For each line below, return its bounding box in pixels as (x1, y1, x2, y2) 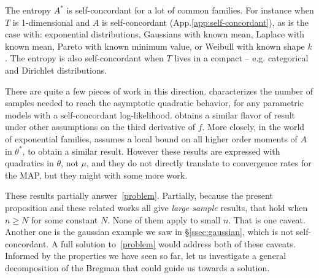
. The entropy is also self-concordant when (5, 52, 164, 64)
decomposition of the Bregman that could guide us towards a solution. (5, 261, 270, 274)
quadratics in (5, 156, 54, 169)
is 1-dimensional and (12, 15, 90, 28)
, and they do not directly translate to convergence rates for (86, 156, 312, 169)
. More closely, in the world (202, 120, 305, 133)
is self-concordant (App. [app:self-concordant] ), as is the (102, 15, 309, 28)
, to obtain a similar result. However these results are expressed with (22, 144, 280, 157)
